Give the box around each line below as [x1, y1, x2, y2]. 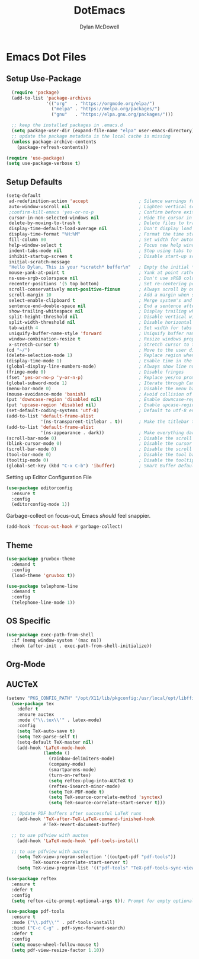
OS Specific [6, 616, 51, 626]
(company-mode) [48, 762, 86, 767]
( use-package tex [11, 700, 54, 706]
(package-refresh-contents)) [17, 144, 89, 150]
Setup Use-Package [6, 74, 82, 84]
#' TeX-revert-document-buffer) [43, 821, 120, 827]
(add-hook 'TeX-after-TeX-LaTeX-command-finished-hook [17, 816, 155, 822]
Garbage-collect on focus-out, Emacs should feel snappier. [6, 512, 151, 520]
